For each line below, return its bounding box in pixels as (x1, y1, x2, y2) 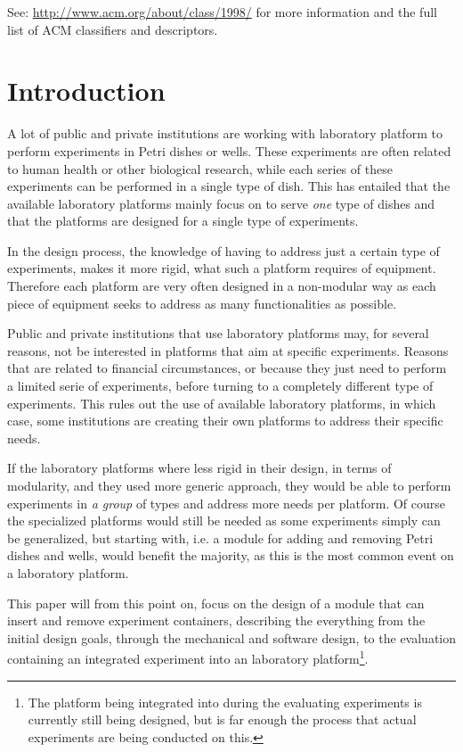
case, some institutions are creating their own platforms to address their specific (7, 411, 443, 430)
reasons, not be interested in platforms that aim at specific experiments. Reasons (7, 341, 449, 359)
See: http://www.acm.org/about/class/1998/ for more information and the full (7, 3, 437, 21)
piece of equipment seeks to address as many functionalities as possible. (7, 293, 397, 312)
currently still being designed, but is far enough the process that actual (28, 710, 417, 729)
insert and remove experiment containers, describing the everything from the (7, 611, 426, 630)
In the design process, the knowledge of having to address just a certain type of (7, 241, 440, 260)
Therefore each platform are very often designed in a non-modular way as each (7, 277, 436, 295)
